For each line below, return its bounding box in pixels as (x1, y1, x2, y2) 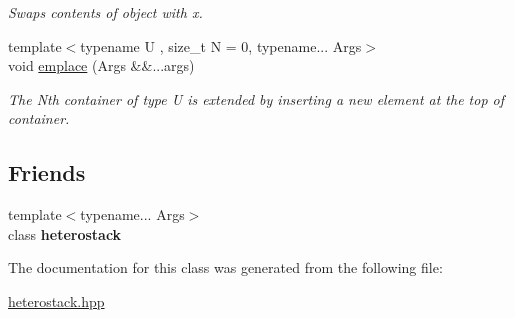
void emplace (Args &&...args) (8, 55, 195, 76)
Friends (8, 157, 86, 188)
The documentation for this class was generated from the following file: (8, 257, 443, 278)
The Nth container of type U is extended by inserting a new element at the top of (8, 88, 505, 109)
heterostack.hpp (8, 290, 105, 311)
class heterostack (8, 223, 122, 244)
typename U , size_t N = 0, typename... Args (80, 35, 362, 56)
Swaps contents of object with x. (8, 2, 203, 22)
